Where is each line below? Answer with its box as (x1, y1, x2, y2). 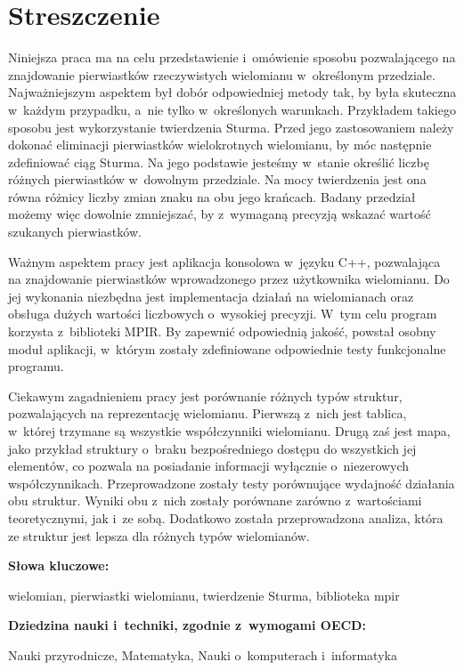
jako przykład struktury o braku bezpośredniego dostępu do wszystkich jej (8, 439, 417, 457)
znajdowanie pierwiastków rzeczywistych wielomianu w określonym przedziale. (8, 65, 436, 84)
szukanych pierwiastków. (8, 222, 142, 241)
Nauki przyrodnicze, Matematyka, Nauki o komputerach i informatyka (8, 645, 397, 664)
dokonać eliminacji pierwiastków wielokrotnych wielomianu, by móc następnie (8, 135, 432, 154)
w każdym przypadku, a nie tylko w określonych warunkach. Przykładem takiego (8, 100, 456, 118)
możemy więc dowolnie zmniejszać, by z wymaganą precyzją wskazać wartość (8, 205, 431, 223)
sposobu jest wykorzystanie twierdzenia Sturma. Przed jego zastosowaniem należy (8, 117, 454, 136)
